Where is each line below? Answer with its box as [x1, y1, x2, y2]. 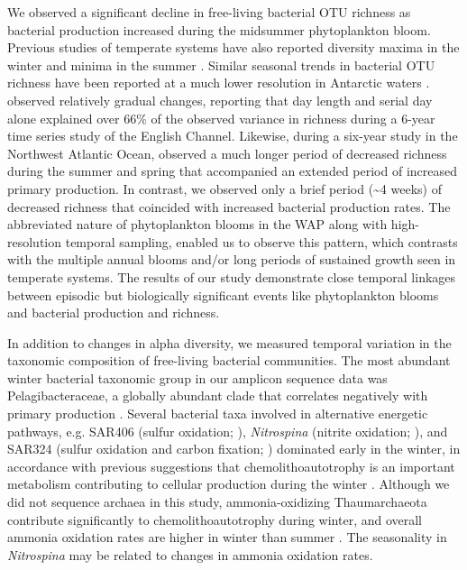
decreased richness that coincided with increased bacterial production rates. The [7, 197, 451, 216]
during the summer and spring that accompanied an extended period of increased [7, 161, 458, 180]
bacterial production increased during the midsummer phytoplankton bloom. [7, 20, 431, 39]
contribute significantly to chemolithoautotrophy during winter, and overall [7, 510, 423, 529]
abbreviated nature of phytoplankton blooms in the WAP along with [7, 215, 388, 234]
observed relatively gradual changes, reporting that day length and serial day [7, 90, 433, 109]
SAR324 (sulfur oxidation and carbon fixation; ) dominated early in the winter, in [7, 439, 461, 458]
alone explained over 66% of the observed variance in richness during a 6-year [7, 108, 435, 127]
